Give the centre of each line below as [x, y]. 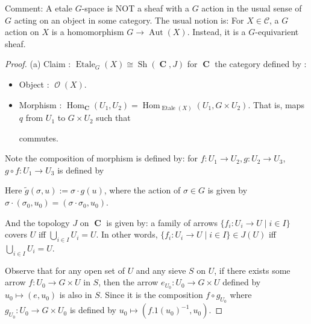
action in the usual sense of [252, 8]
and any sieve [161, 270]
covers [16, 234]
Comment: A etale [39, 8]
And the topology [37, 222]
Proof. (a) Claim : [38, 64]
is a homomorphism [88, 32]
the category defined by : [261, 64]
